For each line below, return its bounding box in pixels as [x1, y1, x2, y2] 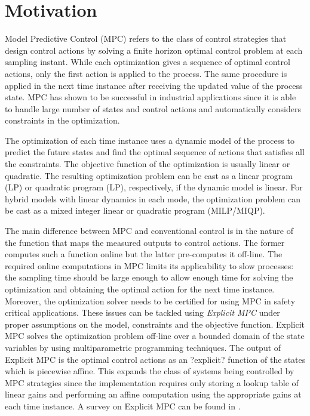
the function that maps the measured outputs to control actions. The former [5, 236, 285, 248]
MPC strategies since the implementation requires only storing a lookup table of [5, 376, 299, 389]
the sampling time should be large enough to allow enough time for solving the [5, 271, 293, 284]
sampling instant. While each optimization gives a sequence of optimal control [5, 56, 290, 68]
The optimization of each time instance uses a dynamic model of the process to [5, 134, 294, 146]
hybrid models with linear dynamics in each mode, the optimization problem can [5, 192, 300, 205]
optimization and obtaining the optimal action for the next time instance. [5, 283, 275, 295]
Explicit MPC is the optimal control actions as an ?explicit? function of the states [5, 353, 306, 365]
